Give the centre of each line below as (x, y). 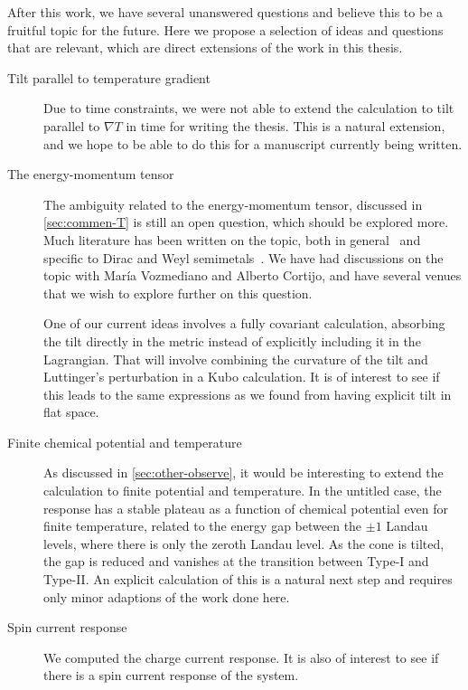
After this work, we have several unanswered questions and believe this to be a (225, 12)
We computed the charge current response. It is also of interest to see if (241, 657)
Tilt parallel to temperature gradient (109, 77)
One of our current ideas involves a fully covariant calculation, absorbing (244, 323)
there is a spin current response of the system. (171, 675)
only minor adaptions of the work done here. (167, 596)
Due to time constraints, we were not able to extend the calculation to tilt (249, 108)
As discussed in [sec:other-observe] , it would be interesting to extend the (243, 473)
